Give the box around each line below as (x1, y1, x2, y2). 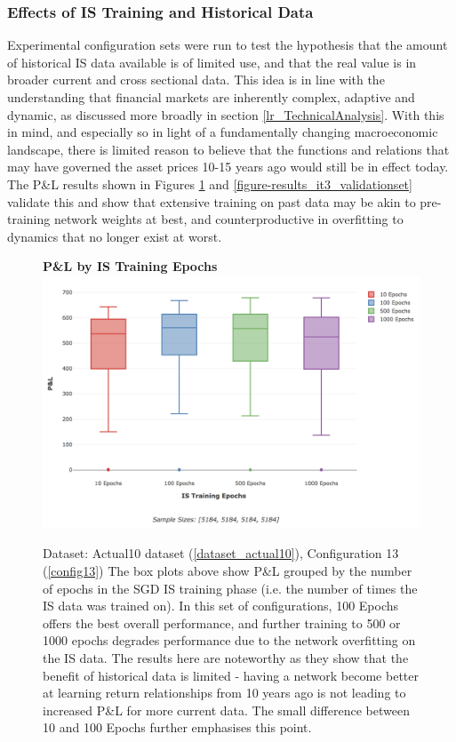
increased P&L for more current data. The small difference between (43, 700, 410, 719)
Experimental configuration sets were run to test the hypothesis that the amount (7, 36, 448, 54)
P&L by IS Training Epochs (43, 257, 218, 275)
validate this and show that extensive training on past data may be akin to (7, 192, 416, 211)
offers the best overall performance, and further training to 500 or (43, 613, 401, 632)
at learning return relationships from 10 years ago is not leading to (43, 683, 406, 702)
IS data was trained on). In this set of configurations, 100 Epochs (43, 596, 399, 615)
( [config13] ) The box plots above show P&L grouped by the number (43, 562, 412, 579)
